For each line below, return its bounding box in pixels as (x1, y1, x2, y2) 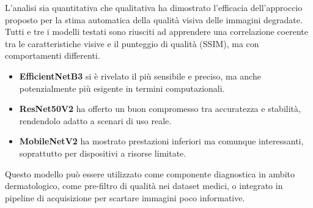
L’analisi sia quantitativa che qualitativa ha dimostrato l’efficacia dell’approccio (5, 1, 303, 13)
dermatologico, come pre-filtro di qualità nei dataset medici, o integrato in (5, 179, 283, 192)
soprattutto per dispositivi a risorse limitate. (19, 146, 186, 159)
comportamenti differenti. (5, 49, 100, 62)
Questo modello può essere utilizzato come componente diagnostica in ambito (5, 167, 295, 180)
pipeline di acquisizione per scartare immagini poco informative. (5, 191, 245, 204)
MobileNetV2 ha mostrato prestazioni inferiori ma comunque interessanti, (19, 135, 304, 147)
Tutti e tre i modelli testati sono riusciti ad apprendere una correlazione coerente (5, 25, 308, 38)
